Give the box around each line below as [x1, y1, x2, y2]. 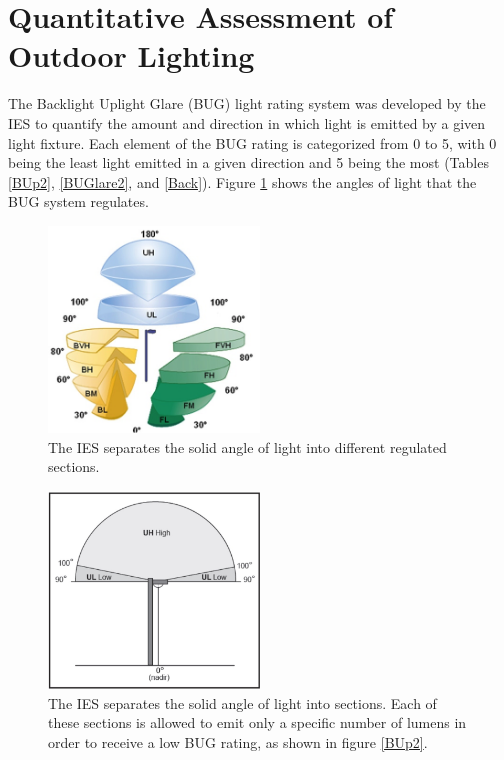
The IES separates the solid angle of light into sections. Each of [48, 692, 437, 713]
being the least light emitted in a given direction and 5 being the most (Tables [8, 152, 489, 173]
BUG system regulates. [8, 191, 149, 212]
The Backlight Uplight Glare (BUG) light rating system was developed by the [8, 93, 486, 114]
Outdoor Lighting [8, 35, 255, 76]
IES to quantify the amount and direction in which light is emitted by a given [8, 112, 486, 133]
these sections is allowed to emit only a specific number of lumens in [48, 712, 467, 733]
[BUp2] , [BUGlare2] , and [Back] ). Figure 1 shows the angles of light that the [8, 171, 477, 192]
